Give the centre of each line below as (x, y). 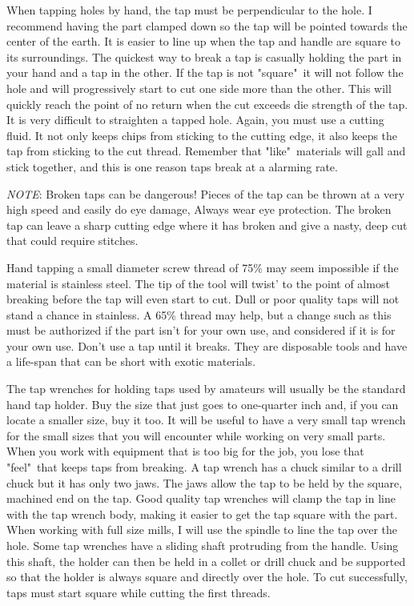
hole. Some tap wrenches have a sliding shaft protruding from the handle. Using (203, 545)
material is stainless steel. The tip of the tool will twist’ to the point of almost (198, 283)
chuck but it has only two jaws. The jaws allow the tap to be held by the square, (205, 482)
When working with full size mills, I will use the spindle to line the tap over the (202, 530)
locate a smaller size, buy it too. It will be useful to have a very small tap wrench (206, 420)
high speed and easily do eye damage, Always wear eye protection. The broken (199, 209)
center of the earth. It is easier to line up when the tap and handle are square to (203, 41)
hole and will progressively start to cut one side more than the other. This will (199, 88)
